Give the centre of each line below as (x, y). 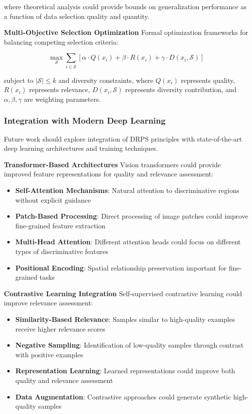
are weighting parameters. (62, 99)
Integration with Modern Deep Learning (85, 120)
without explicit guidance (53, 199)
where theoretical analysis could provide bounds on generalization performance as (125, 6)
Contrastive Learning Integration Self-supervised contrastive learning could (123, 293)
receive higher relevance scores (60, 328)
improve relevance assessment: (49, 303)
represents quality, (208, 80)
